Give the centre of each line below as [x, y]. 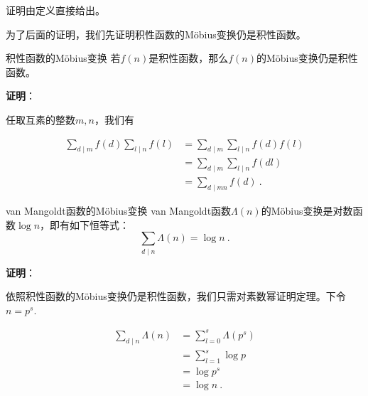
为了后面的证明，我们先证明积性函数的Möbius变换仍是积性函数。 [156, 34]
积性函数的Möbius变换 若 [63, 58]
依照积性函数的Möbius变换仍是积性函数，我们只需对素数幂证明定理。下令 [176, 296]
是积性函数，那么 [189, 58]
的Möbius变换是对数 [307, 211]
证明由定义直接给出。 [55, 10]
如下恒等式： [100, 224]
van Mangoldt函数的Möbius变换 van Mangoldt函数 [119, 211]
